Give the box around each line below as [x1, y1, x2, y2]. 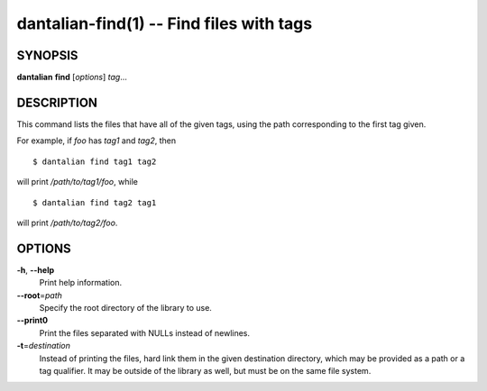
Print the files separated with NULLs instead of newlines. [39, 327, 251, 338]
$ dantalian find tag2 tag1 [32, 197, 157, 207]
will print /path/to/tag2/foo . [16, 217, 118, 228]
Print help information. [39, 277, 122, 288]
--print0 [16, 315, 49, 326]
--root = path [16, 289, 63, 301]
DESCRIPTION [16, 95, 98, 110]
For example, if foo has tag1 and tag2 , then [16, 135, 176, 146]
